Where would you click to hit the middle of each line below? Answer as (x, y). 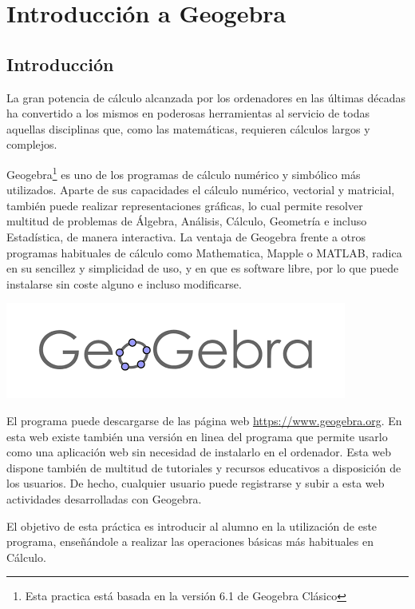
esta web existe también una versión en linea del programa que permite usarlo (197, 436)
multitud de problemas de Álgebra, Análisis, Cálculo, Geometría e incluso (187, 221)
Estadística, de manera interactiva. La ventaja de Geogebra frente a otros (186, 236)
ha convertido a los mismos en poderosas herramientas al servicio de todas (188, 113)
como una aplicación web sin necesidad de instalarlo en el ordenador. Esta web (199, 452)
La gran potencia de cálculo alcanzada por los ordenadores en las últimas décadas (206, 97)
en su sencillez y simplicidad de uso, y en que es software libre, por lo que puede (203, 268)
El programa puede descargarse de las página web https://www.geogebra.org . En (204, 420)
